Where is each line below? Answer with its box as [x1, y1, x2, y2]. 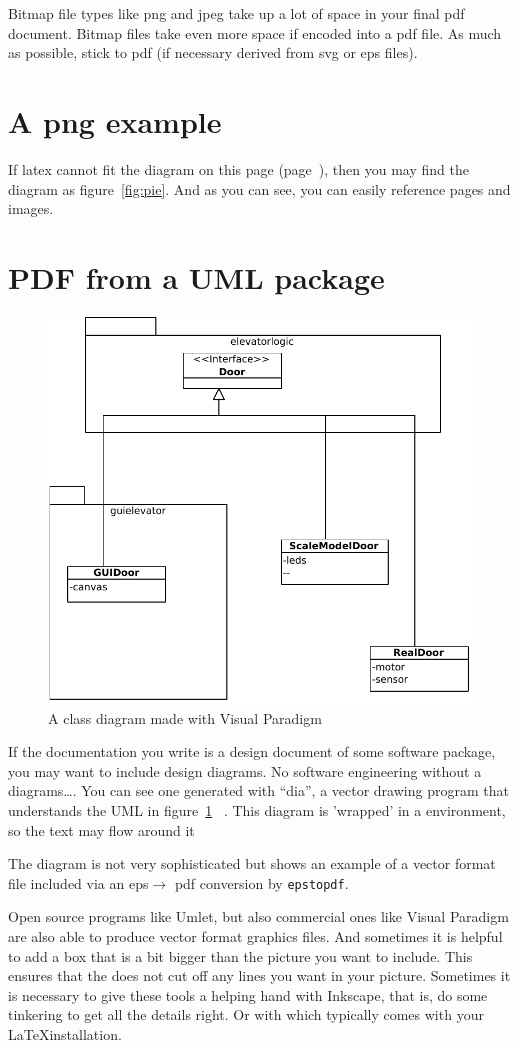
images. [8, 198, 54, 219]
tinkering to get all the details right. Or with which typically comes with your [8, 1004, 484, 1025]
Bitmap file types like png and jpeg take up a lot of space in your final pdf [8, 3, 465, 23]
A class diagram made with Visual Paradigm [48, 707, 322, 728]
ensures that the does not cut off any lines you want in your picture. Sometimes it [8, 965, 511, 986]
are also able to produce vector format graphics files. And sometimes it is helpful [8, 926, 503, 947]
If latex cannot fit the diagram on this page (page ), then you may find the [8, 158, 469, 179]
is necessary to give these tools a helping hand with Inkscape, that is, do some [8, 984, 488, 1005]
